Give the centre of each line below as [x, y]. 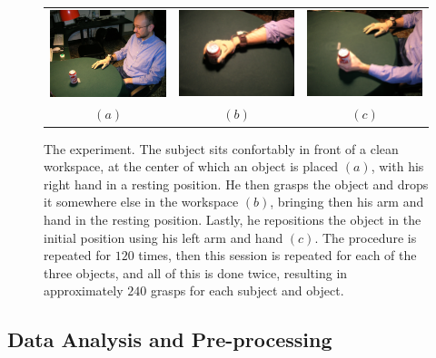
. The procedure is [366, 237]
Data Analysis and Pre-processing [170, 339]
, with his [397, 166]
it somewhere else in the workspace [141, 202]
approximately [84, 290]
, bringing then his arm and [347, 202]
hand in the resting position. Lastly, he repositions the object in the [233, 219]
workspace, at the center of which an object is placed [191, 166]
